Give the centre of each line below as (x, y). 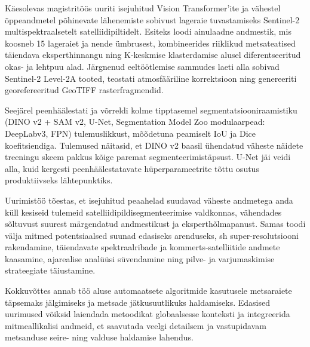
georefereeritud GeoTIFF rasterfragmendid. (84, 90)
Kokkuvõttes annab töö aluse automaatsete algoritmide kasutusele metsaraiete (148, 291)
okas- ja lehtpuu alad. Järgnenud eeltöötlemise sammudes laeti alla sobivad (142, 66)
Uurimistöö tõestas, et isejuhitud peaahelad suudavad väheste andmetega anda (149, 200)
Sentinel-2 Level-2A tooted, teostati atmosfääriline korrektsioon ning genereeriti (151, 78)
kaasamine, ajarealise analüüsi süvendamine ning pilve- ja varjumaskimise (140, 258)
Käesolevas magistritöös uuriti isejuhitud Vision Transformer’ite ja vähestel (143, 8)
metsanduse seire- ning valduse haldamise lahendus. (99, 337)
